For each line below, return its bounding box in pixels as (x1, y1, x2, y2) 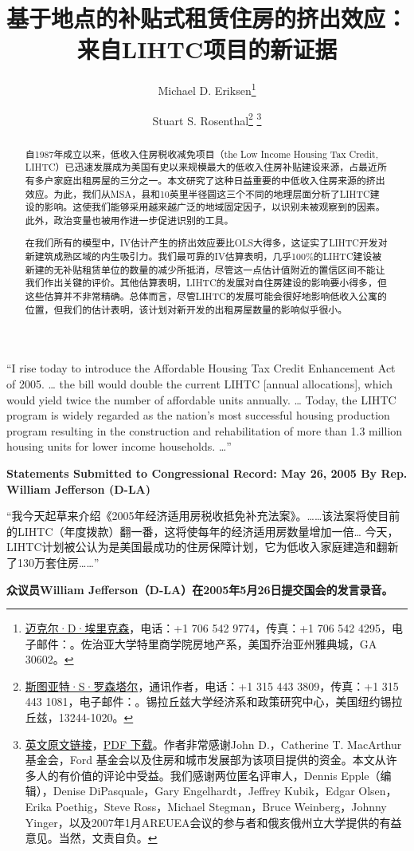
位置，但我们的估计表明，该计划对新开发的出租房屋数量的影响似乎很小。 (25, 302, 348, 316)
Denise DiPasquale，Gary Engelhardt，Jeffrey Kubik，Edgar (53, 782, 355, 799)
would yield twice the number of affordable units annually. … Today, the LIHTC (6, 391, 396, 408)
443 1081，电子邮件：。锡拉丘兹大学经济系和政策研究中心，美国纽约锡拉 (25, 693, 403, 710)
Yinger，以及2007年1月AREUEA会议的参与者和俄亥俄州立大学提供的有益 (25, 814, 402, 830)
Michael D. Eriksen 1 (158, 80, 256, 98)
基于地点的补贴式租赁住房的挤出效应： (6, 2, 408, 34)
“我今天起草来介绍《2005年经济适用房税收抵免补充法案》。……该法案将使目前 (6, 507, 400, 524)
